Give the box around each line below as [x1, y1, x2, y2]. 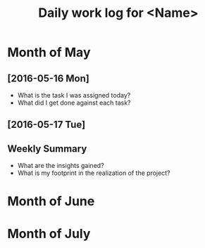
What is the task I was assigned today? [17, 91, 131, 99]
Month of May [7, 44, 91, 60]
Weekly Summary [7, 143, 87, 155]
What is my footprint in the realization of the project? [17, 169, 170, 177]
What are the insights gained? [17, 162, 104, 170]
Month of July [7, 226, 91, 242]
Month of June [7, 193, 95, 209]
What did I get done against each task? [17, 98, 132, 107]
